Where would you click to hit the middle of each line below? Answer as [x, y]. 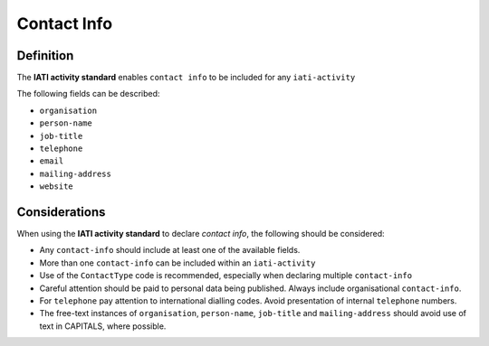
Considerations [61, 212]
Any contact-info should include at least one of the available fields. [170, 250]
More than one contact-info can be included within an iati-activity [177, 263]
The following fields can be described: [88, 94]
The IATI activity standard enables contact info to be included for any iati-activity [186, 78]
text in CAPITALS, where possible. [103, 326]
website [57, 187]
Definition [45, 56]
